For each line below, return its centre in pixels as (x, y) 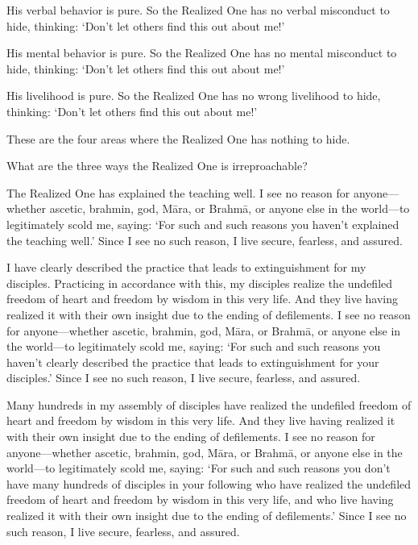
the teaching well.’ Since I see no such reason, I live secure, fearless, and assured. (205, 240)
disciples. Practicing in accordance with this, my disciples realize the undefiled (200, 283)
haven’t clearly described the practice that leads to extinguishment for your (193, 362)
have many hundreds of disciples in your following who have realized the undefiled (209, 483)
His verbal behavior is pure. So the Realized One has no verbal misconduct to (198, 10)
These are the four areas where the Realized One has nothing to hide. (178, 138)
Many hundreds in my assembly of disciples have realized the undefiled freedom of (209, 404)
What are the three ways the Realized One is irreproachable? (157, 166)
